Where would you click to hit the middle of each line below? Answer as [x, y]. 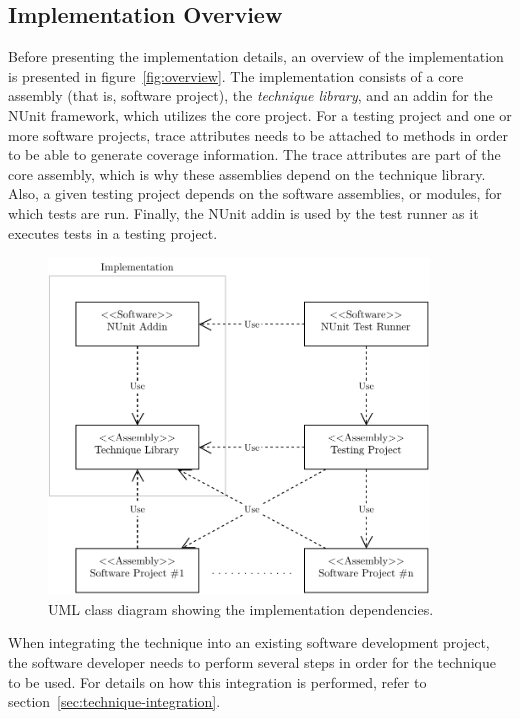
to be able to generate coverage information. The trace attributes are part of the [254, 154]
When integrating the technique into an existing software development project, [249, 642]
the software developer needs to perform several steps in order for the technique [252, 662]
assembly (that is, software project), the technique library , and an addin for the [250, 95]
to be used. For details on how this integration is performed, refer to [217, 681]
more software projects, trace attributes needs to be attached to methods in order [258, 134]
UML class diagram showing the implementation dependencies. [241, 608]
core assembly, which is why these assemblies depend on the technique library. [247, 173]
